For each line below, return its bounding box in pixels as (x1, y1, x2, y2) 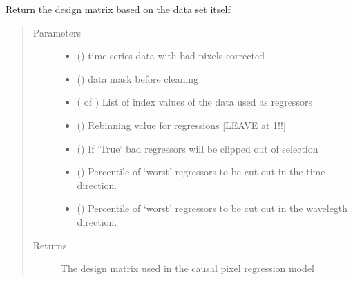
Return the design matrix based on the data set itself (6, 2, 231, 16)
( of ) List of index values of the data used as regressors (77, 95, 312, 109)
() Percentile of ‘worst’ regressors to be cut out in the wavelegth (77, 201, 348, 215)
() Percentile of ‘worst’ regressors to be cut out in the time (77, 164, 325, 179)
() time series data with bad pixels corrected (77, 48, 265, 63)
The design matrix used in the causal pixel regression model (60, 261, 315, 275)
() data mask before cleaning (77, 71, 199, 86)
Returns (32, 238, 67, 252)
